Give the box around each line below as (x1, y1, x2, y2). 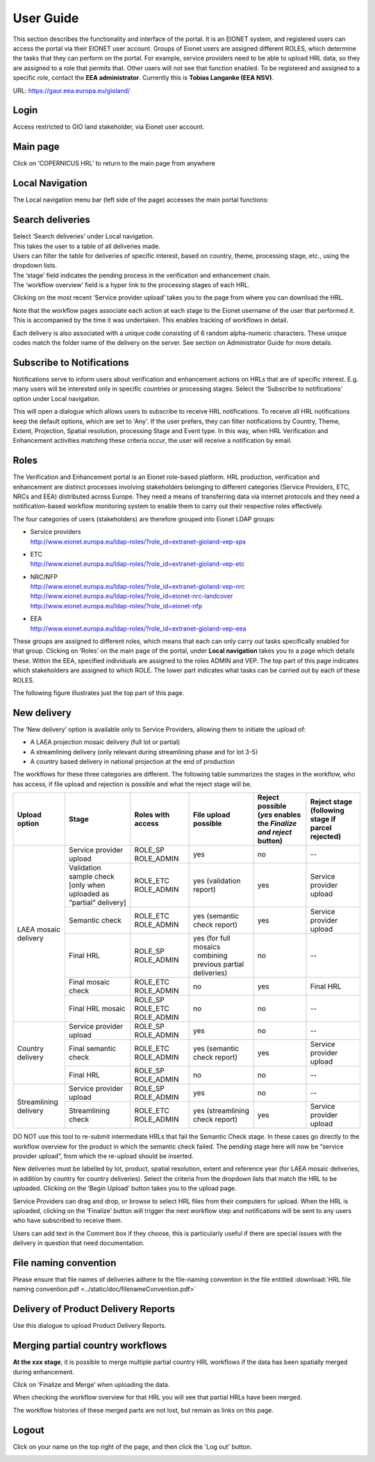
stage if (310, 814, 336, 824)
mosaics (192, 942, 221, 952)
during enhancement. (12, 1367, 74, 1376)
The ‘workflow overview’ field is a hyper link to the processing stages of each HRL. (12, 281, 250, 289)
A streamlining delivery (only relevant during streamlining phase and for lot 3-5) (30, 747, 258, 756)
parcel (310, 823, 332, 833)
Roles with (134, 810, 170, 820)
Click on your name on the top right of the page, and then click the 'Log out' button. (12, 1443, 253, 1451)
